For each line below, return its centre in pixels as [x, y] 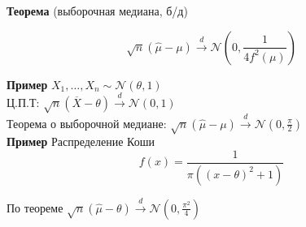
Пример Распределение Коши [81, 141]
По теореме [35, 207]
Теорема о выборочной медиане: [87, 123]
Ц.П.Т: [23, 102]
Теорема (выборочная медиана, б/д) [97, 11]
